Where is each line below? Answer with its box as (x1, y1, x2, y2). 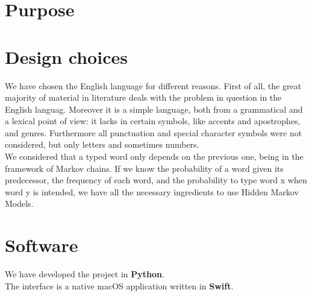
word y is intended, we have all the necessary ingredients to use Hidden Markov (5, 185, 299, 198)
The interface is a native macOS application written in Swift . (5, 279, 234, 292)
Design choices (5, 44, 128, 69)
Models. (5, 197, 34, 210)
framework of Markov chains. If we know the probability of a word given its (5, 162, 284, 174)
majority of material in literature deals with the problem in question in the (5, 91, 282, 104)
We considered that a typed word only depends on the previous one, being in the (5, 150, 304, 163)
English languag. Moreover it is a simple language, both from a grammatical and (5, 102, 303, 115)
